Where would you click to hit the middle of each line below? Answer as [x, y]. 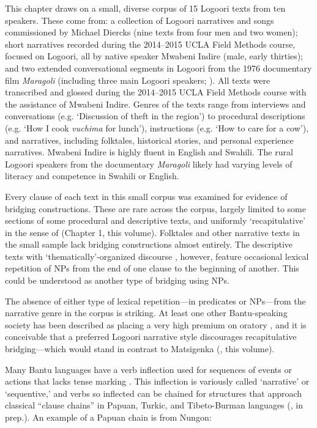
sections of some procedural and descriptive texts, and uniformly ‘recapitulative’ [155, 220]
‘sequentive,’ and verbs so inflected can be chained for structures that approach [154, 393]
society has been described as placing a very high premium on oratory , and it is [156, 324]
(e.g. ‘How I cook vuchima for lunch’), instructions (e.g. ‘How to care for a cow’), [157, 127]
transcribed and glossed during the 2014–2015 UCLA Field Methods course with [156, 92]
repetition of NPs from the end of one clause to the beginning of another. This [152, 268]
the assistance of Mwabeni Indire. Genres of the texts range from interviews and [155, 104]
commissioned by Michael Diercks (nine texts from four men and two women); [151, 32]
